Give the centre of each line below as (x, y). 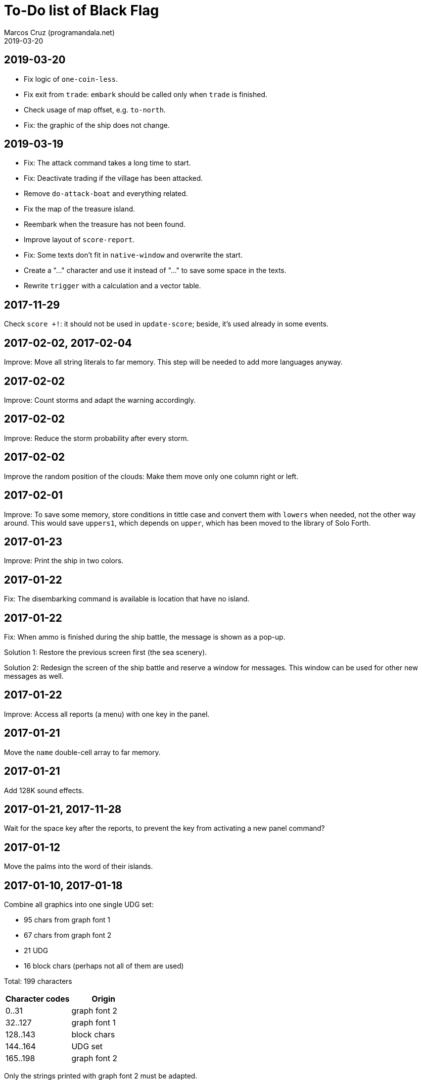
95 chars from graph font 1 (67, 920)
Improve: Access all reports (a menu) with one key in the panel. (107, 714)
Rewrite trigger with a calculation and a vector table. (113, 286)
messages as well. (34, 676)
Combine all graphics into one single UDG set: (79, 905)
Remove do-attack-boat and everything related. (106, 194)
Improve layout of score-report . (79, 240)
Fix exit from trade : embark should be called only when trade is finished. (145, 94)
